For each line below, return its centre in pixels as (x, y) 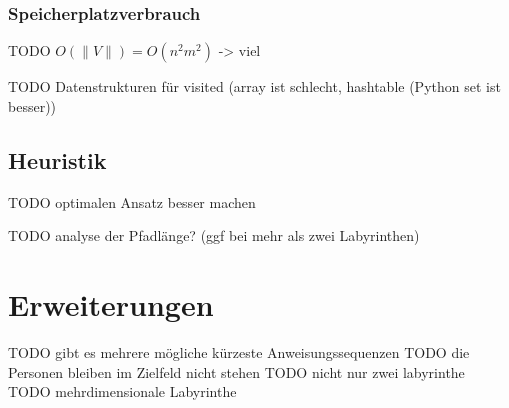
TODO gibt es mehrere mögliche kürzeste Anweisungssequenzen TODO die (239, 351)
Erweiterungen (111, 303)
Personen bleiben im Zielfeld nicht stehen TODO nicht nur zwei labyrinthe (236, 371)
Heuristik (57, 159)
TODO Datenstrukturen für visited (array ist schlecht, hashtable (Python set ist (254, 86)
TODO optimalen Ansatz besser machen (132, 201)
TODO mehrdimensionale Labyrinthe (122, 391)
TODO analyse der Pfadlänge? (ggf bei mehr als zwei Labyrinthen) (214, 235)
